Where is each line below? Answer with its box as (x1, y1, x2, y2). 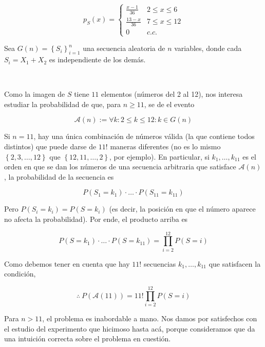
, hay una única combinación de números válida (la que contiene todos (33, 131, 255, 142)
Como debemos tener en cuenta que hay (4, 258, 130, 269)
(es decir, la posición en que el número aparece (109, 203, 256, 214)
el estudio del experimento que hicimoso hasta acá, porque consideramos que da (4, 323, 255, 334)
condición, (4, 268, 36, 279)
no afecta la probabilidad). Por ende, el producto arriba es (4, 214, 188, 224)
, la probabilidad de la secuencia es (4, 171, 114, 182)
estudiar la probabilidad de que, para (4, 98, 121, 109)
